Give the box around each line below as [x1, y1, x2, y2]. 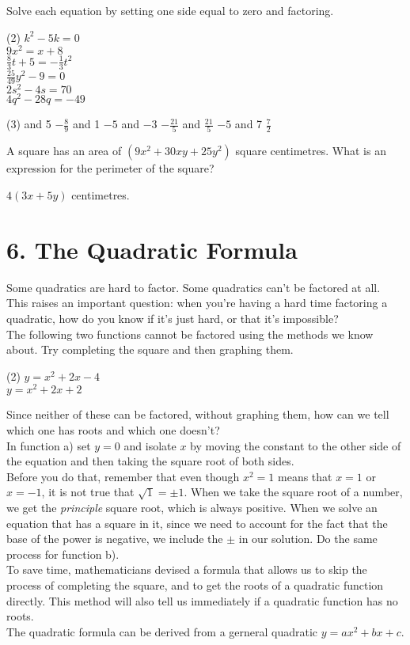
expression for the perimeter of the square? [6, 160, 214, 176]
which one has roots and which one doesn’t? [6, 421, 220, 438]
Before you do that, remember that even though [6, 468, 240, 484]
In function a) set [6, 437, 91, 453]
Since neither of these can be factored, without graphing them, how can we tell [6, 406, 389, 423]
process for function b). [6, 545, 120, 562]
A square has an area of [6, 142, 122, 159]
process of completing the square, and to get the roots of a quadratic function [6, 576, 384, 593]
